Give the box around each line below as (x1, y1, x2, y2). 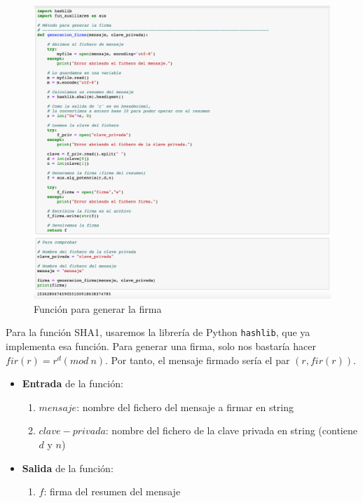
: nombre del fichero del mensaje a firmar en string (76, 399, 294, 414)
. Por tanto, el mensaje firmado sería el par (105, 352, 290, 367)
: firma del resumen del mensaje (43, 484, 181, 499)
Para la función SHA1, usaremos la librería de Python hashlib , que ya (6, 325, 310, 340)
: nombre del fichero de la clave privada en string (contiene (105, 423, 357, 438)
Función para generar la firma (34, 301, 162, 316)
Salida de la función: (22, 460, 114, 475)
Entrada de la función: (22, 376, 123, 391)
